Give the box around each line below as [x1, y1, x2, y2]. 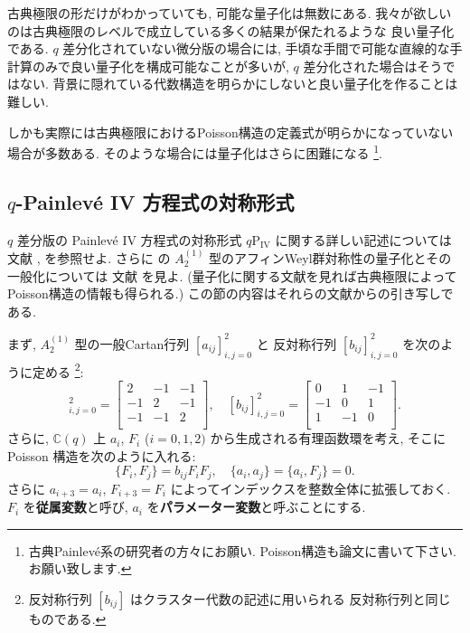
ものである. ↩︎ [28, 609, 107, 628]
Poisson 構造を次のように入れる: [7, 446, 196, 465]
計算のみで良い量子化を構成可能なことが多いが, [7, 56, 289, 75]
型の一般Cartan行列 [74, 334, 190, 353]
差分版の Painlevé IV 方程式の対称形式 [16, 230, 242, 249]
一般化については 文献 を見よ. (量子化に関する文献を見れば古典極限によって [7, 266, 457, 285]
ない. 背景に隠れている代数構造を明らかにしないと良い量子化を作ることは [19, 74, 458, 93]
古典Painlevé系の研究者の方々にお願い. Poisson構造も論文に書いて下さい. [28, 541, 456, 560]
